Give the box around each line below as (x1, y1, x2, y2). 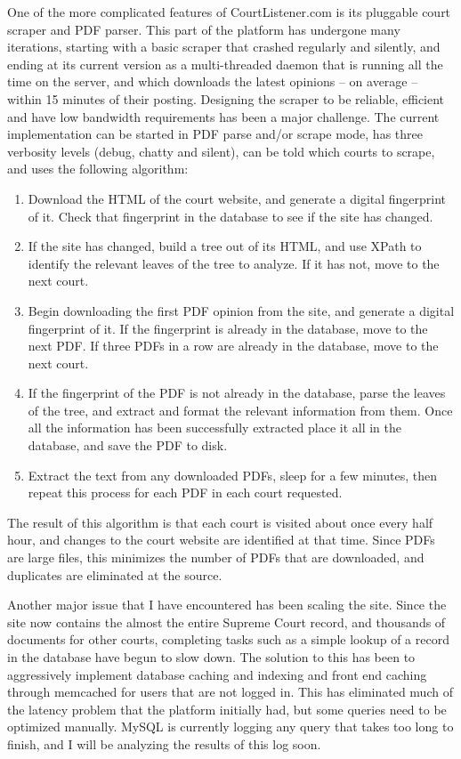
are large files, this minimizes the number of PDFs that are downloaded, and (7, 548, 425, 567)
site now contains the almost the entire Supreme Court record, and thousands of (7, 612, 446, 631)
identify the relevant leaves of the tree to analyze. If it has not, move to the (28, 254, 440, 272)
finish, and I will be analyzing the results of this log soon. (7, 734, 321, 753)
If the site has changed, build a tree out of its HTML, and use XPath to (28, 237, 422, 255)
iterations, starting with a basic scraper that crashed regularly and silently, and (7, 37, 441, 56)
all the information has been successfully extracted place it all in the (28, 418, 402, 437)
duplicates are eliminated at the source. (7, 565, 222, 584)
